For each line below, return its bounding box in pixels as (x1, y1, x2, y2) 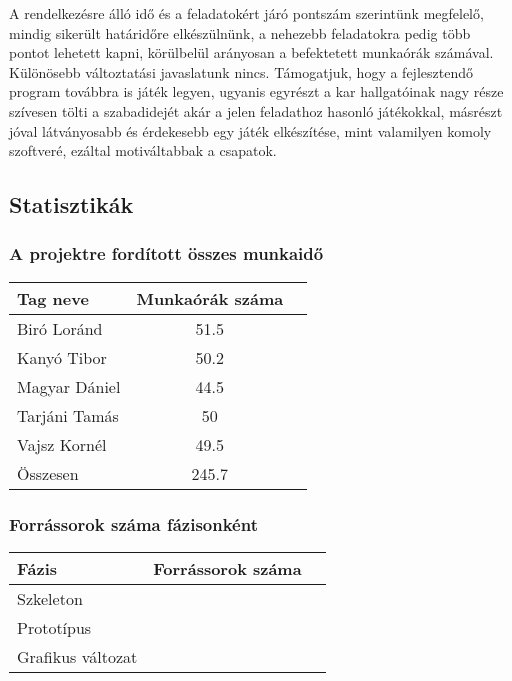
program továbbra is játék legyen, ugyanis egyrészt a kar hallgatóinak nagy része (9, 81, 504, 102)
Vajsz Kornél (17, 432, 107, 456)
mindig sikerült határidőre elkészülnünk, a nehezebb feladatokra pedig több (9, 22, 471, 43)
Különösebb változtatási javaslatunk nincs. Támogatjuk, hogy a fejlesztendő (9, 61, 473, 82)
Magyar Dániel (17, 374, 121, 398)
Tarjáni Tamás (17, 403, 119, 427)
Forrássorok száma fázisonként (9, 511, 258, 536)
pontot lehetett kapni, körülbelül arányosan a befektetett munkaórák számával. (9, 42, 494, 63)
